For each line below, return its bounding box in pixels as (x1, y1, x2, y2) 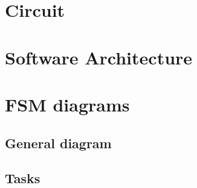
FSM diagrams (5, 92, 130, 116)
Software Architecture (5, 45, 193, 69)
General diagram (5, 133, 112, 152)
